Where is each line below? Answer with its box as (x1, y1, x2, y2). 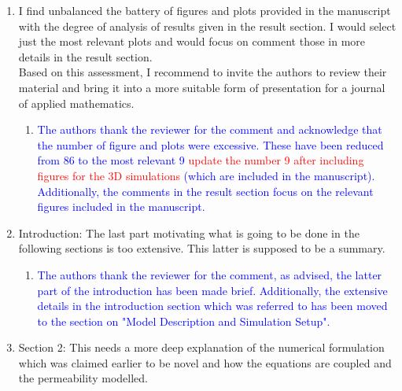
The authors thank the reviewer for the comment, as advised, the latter (37, 266, 382, 282)
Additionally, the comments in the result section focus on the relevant (37, 183, 374, 199)
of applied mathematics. (18, 94, 135, 111)
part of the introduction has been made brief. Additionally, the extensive (37, 282, 388, 298)
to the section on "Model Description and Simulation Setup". (37, 312, 330, 329)
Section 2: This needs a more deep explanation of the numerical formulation (18, 339, 385, 356)
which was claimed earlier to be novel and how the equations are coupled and (18, 354, 392, 371)
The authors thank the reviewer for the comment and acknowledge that (37, 121, 382, 138)
